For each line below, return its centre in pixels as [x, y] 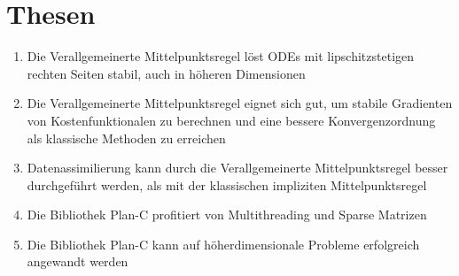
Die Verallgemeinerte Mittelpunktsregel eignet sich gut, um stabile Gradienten [240, 103]
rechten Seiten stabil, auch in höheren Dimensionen [166, 73]
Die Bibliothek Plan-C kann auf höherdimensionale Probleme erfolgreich [223, 244]
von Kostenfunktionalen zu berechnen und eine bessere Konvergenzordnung [231, 120]
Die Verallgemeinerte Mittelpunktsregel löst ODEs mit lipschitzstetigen [221, 56]
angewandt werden [78, 261]
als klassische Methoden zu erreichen [126, 138]
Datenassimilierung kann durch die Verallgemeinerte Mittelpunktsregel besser [237, 168]
